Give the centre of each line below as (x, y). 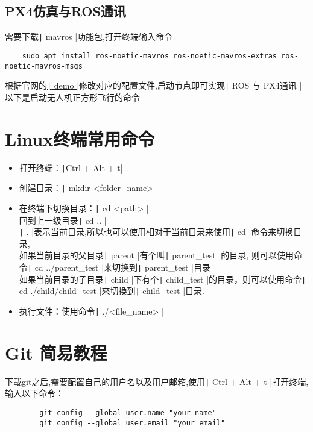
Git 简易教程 (56, 352)
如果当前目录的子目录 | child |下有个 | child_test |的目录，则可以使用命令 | (163, 279)
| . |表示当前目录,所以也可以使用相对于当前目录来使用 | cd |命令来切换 (156, 232)
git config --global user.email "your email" (132, 423)
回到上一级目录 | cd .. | (63, 220)
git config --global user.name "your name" (128, 413)
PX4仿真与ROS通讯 (65, 11)
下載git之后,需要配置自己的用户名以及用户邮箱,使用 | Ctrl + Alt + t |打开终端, (157, 381)
